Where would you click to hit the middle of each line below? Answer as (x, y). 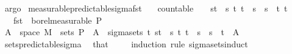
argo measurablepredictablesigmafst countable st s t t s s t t (146, 8)
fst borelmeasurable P (58, 20)
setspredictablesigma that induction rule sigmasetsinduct (126, 43)
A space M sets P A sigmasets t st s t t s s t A (122, 32)
